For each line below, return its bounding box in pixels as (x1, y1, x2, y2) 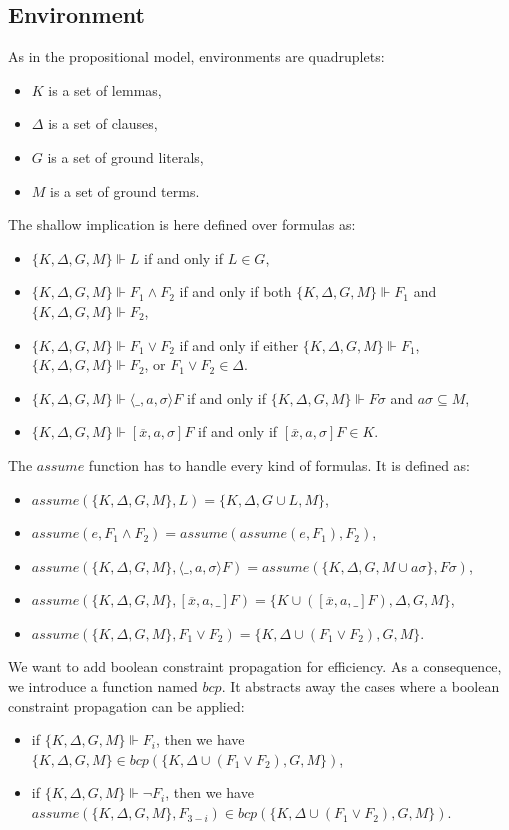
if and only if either (179, 334, 299, 355)
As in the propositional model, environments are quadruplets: (8, 46, 385, 67)
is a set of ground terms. (50, 180, 200, 201)
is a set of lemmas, (48, 79, 162, 100)
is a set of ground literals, (47, 146, 204, 167)
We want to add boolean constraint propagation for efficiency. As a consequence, (8, 656, 502, 677)
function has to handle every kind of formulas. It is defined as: (88, 454, 470, 475)
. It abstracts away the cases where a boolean (221, 676, 500, 697)
